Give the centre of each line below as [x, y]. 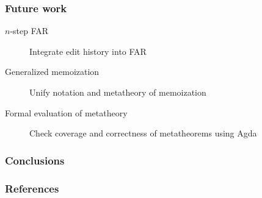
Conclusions [35, 160]
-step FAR [29, 31]
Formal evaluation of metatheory [66, 112]
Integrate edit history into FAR [88, 51]
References [32, 188]
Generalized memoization [52, 72]
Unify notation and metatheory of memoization [118, 92]
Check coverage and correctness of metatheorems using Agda [143, 133]
